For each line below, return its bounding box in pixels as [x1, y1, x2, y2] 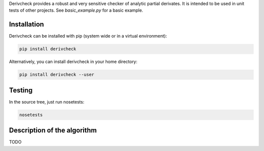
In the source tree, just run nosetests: [9, 99, 85, 105]
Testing [9, 86, 33, 94]
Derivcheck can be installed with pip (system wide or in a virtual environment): [9, 33, 167, 39]
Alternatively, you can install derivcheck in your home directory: [9, 59, 138, 65]
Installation [9, 20, 44, 29]
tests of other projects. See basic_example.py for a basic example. [9, 7, 144, 13]
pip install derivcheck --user [19, 72, 95, 78]
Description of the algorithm [9, 126, 97, 134]
